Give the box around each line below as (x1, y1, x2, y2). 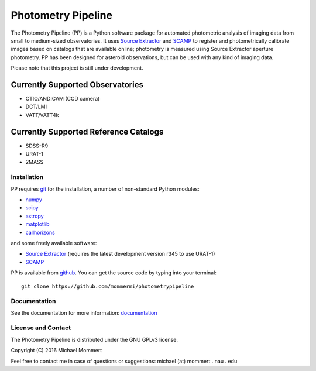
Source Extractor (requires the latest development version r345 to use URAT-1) (25, 250, 215, 257)
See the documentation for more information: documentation (11, 309, 157, 316)
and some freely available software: (11, 239, 97, 246)
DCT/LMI (25, 103, 47, 111)
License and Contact (11, 324, 71, 332)
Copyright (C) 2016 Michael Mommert (11, 347, 102, 354)
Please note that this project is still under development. (11, 64, 143, 71)
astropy (25, 212, 44, 219)
